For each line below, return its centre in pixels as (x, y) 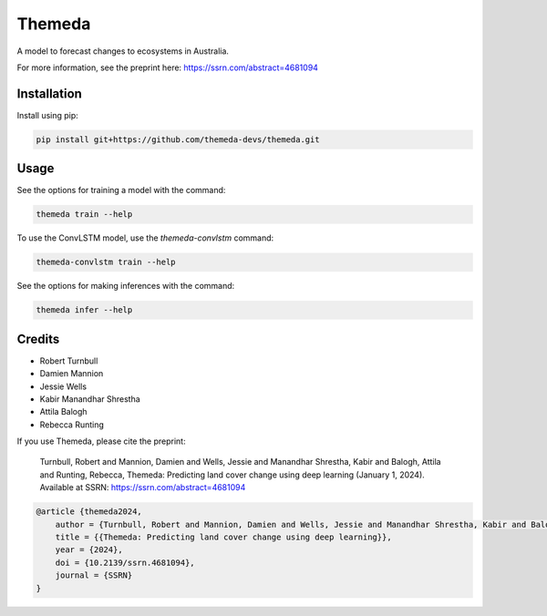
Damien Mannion (72, 374)
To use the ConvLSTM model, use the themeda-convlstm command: (145, 238)
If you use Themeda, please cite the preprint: (101, 441)
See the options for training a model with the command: (121, 190)
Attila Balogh (63, 412)
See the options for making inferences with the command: (126, 286)
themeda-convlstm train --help (106, 262)
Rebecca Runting (72, 425)
